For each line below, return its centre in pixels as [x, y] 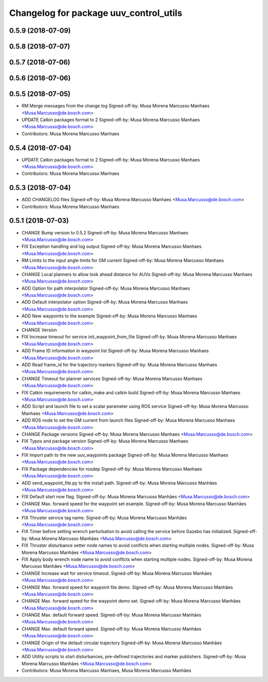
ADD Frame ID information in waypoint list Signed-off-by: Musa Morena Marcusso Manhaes [115, 351]
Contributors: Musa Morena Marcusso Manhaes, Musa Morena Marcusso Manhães [106, 671]
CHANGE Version [39, 330]
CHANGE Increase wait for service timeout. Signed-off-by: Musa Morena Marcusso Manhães [117, 573]
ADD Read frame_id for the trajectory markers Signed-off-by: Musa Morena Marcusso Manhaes [119, 365]
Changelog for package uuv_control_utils [96, 13]
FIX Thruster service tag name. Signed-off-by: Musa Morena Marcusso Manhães [104, 518]
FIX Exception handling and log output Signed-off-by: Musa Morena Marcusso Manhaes [112, 246]
